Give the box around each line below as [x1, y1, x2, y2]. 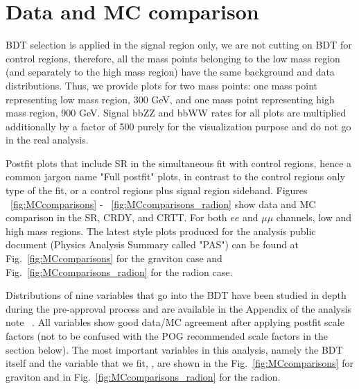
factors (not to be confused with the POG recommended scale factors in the [6, 329, 329, 343]
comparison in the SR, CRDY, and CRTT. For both [6, 210, 227, 225]
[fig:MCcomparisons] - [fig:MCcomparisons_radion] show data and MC [10, 196, 316, 211]
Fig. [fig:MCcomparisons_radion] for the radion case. [6, 264, 233, 279]
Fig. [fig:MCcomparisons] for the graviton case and [6, 251, 222, 266]
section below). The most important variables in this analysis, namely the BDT [6, 342, 343, 356]
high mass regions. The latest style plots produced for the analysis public [6, 223, 316, 238]
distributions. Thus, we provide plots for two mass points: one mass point [6, 78, 317, 92]
